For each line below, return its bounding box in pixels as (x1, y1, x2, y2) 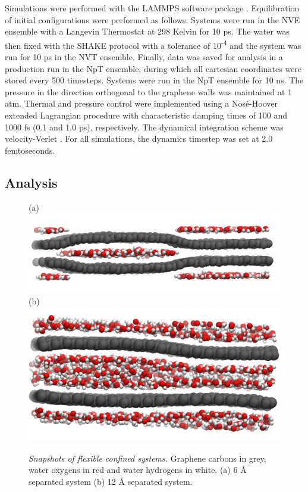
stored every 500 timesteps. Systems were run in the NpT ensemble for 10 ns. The (5, 74, 304, 86)
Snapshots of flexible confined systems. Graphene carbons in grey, (29, 451, 266, 464)
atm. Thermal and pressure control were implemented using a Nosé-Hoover (5, 97, 278, 110)
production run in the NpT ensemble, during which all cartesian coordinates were (5, 62, 302, 74)
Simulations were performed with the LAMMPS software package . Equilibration (5, 2, 300, 14)
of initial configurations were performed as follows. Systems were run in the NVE (5, 13, 300, 26)
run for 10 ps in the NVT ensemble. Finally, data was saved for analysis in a (5, 51, 283, 63)
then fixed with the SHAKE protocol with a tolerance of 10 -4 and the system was (5, 37, 301, 51)
